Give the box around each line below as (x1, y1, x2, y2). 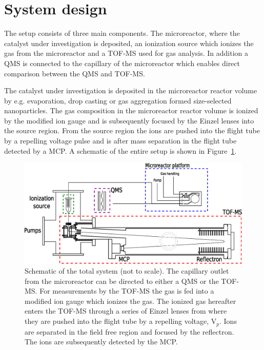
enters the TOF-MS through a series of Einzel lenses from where (25, 305, 227, 316)
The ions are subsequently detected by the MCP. (25, 336, 178, 347)
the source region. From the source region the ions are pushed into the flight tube (4, 125, 260, 136)
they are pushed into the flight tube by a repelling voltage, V (25, 316, 217, 326)
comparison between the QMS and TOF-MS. (4, 68, 145, 78)
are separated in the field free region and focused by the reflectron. (25, 326, 234, 337)
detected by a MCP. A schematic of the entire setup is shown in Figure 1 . (4, 145, 237, 156)
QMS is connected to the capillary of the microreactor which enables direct (4, 57, 240, 68)
